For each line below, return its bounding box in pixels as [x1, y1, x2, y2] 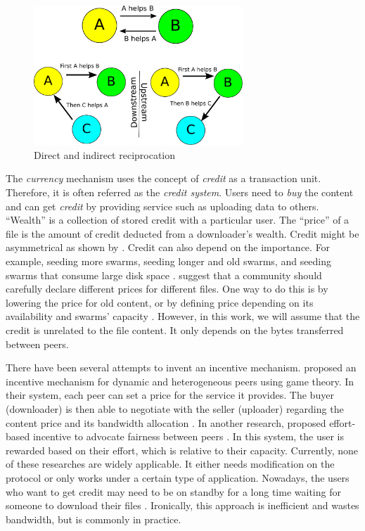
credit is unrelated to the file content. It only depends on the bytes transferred [6, 322, 344, 337]
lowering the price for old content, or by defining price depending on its [6, 295, 314, 309]
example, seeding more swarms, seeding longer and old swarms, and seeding [6, 254, 332, 268]
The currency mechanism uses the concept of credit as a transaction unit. [6, 171, 321, 186]
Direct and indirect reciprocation [34, 147, 176, 162]
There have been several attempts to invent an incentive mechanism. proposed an [6, 360, 357, 375]
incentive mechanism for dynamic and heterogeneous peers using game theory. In [6, 373, 354, 388]
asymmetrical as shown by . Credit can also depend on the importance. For [6, 240, 331, 255]
